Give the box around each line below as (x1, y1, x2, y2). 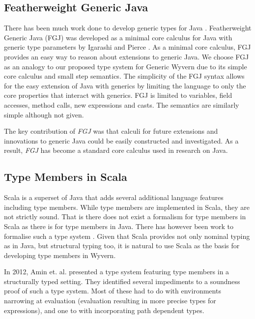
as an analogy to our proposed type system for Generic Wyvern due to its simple (4, 61, 247, 71)
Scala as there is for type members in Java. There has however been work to (4, 221, 233, 231)
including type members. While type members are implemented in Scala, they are (4, 202, 250, 212)
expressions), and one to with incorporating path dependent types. (4, 305, 204, 315)
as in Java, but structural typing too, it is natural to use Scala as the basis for (4, 240, 240, 251)
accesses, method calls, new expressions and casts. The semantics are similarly (4, 99, 239, 110)
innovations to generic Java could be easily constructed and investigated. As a (4, 135, 239, 145)
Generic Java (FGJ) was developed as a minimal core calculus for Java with (4, 32, 232, 42)
